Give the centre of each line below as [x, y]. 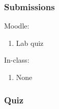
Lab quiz [30, 43]
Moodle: [17, 26]
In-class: [17, 60]
